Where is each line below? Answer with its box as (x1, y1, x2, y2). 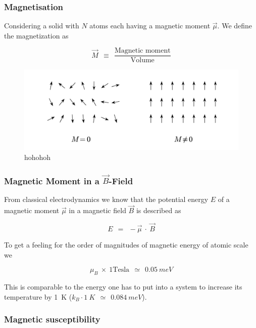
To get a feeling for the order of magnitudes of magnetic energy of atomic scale (4, 239, 248, 250)
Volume (130, 57, 155, 64)
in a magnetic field (69, 205, 126, 216)
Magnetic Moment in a (4, 174, 99, 187)
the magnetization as (4, 30, 69, 40)
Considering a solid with (4, 20, 79, 31)
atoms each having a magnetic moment (89, 20, 211, 31)
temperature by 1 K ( (4, 291, 72, 302)
